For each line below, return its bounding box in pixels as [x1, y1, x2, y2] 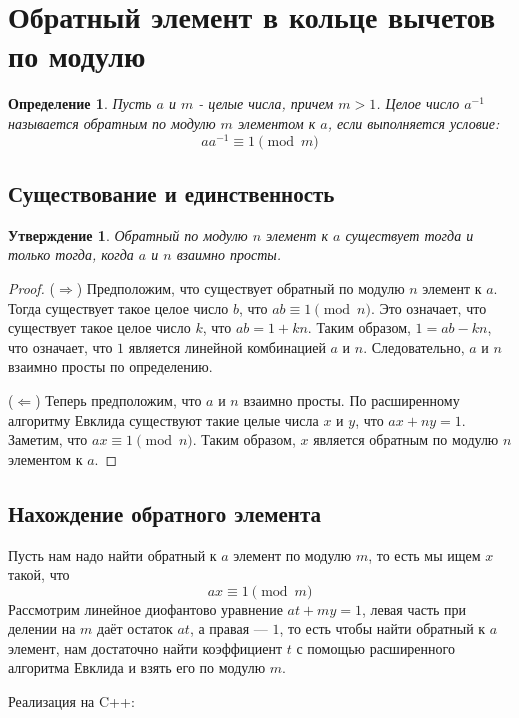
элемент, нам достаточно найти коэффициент [8, 637, 283, 658]
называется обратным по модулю [8, 112, 216, 133]
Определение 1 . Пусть [8, 93, 152, 114]
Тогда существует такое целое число [8, 297, 229, 318]
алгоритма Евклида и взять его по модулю [8, 657, 266, 678]
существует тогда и [345, 224, 474, 245]
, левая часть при [361, 598, 467, 619]
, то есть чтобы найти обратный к [279, 618, 486, 639]
